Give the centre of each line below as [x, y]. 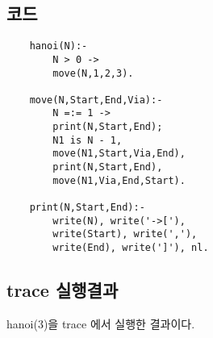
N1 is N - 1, [88, 140]
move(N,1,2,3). [93, 73]
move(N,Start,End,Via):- [96, 100]
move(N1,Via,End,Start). [119, 180]
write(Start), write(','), [125, 234]
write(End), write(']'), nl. [131, 248]
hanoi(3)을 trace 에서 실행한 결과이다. [101, 323]
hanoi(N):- [58, 46]
